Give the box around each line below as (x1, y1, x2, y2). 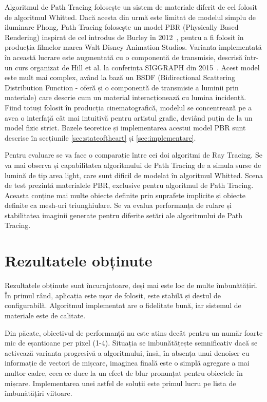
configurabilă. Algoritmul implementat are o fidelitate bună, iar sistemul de (5, 300, 241, 311)
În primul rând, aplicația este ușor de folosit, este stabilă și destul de (5, 290, 221, 300)
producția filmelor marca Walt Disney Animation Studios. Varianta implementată (5, 42, 262, 52)
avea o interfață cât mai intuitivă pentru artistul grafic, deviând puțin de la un (5, 112, 253, 123)
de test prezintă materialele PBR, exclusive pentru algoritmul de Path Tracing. (5, 180, 254, 190)
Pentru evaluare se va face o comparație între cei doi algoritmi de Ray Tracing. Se (5, 149, 262, 160)
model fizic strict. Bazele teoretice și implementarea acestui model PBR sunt (5, 122, 246, 133)
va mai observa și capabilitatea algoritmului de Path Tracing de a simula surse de (5, 159, 261, 170)
